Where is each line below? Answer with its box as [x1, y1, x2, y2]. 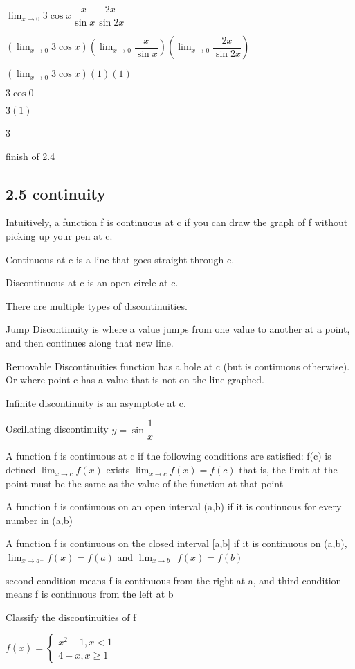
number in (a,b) [6, 512, 73, 527]
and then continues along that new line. [6, 336, 174, 350]
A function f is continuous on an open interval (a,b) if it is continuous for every [6, 499, 342, 514]
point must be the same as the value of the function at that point [6, 476, 284, 490]
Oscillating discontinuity [6, 422, 109, 436]
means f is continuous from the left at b [6, 587, 174, 601]
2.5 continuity [6, 182, 106, 204]
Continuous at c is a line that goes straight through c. [6, 252, 235, 266]
